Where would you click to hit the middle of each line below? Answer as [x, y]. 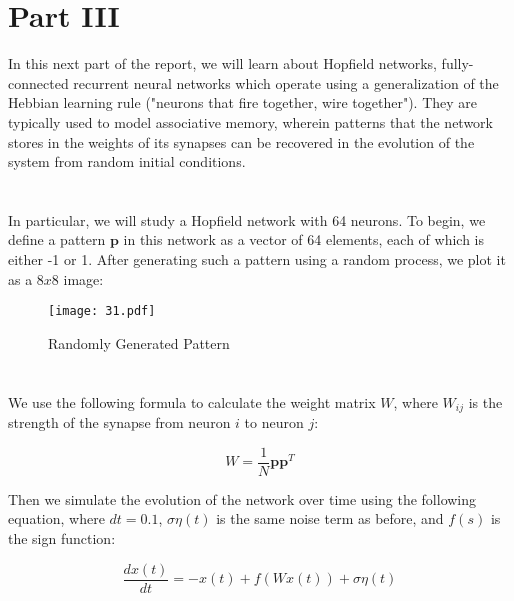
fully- [457, 63]
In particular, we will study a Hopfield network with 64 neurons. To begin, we [247, 219]
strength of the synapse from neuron [119, 422]
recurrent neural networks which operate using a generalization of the [286, 82]
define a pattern [57, 239]
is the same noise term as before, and [330, 518]
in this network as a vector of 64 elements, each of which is [303, 239]
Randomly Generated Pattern [139, 342]
